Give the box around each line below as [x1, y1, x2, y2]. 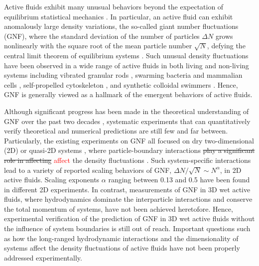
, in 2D [220, 164, 242, 175]
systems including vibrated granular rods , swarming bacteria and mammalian [4, 70, 243, 80]
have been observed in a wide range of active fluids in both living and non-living [4, 60, 249, 70]
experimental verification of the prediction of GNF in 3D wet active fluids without [4, 213, 255, 224]
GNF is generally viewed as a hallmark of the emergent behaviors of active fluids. [4, 89, 253, 100]
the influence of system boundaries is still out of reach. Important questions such [4, 223, 251, 234]
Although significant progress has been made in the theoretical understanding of [4, 106, 249, 116]
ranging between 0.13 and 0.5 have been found [108, 174, 250, 185]
